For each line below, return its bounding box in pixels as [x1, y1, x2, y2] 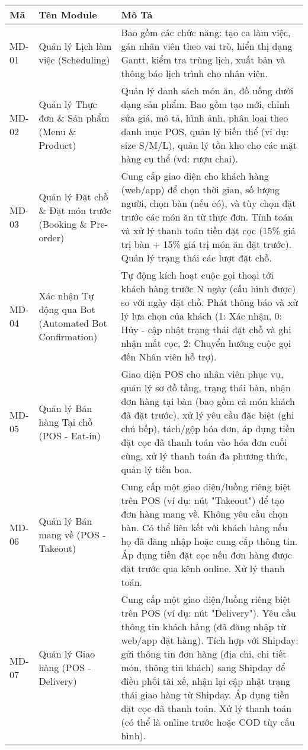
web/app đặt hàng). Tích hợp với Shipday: [121, 633, 299, 647]
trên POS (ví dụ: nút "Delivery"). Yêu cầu [121, 606, 296, 620]
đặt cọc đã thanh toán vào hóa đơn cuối [121, 435, 287, 449]
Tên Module [38, 8, 97, 21]
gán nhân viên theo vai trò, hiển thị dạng [121, 39, 293, 53]
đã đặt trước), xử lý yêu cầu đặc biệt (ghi [121, 408, 294, 422]
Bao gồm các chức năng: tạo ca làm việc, [121, 25, 291, 39]
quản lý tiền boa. [121, 462, 192, 476]
